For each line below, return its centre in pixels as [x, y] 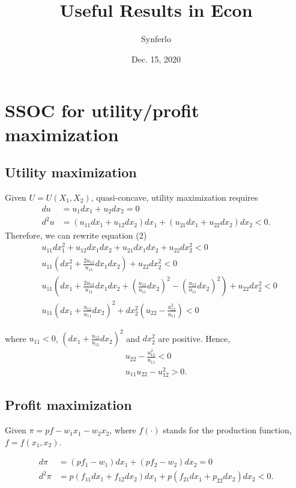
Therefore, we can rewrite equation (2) [76, 235]
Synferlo [156, 39]
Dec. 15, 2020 [156, 59]
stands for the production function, [227, 430]
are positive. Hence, [194, 338]
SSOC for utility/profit [102, 110]
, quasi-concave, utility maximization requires [174, 197]
